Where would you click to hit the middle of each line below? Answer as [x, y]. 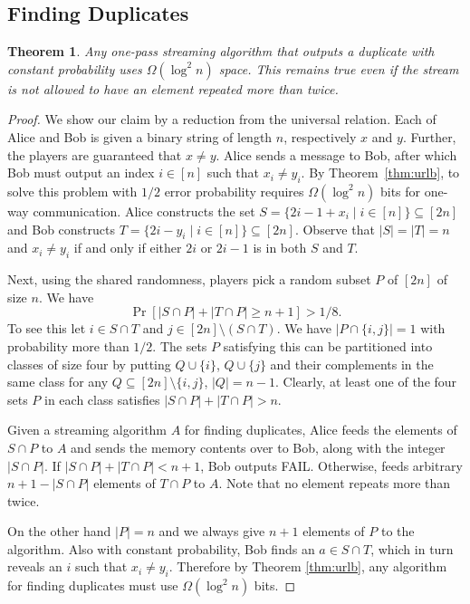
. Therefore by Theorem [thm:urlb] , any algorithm [308, 566]
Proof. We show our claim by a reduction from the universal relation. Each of [222, 119]
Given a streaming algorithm [87, 430]
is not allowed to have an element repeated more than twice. [173, 88]
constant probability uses [75, 68]
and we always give [212, 531]
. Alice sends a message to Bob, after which [336, 154]
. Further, [429, 136]
